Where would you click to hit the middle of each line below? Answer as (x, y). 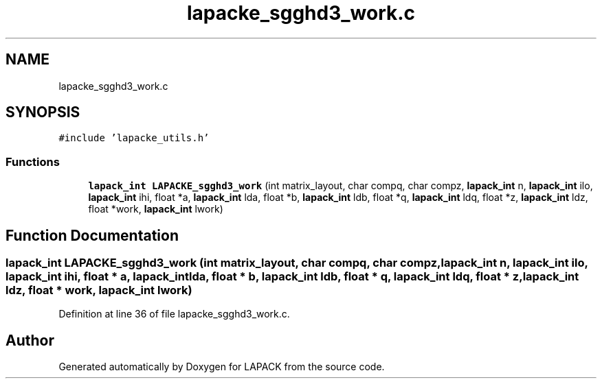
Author (30, 340)
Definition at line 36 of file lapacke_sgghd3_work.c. (174, 314)
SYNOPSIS (43, 112)
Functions (33, 161)
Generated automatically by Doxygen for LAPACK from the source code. (222, 367)
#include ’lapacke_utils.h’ (134, 138)
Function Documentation (92, 235)
